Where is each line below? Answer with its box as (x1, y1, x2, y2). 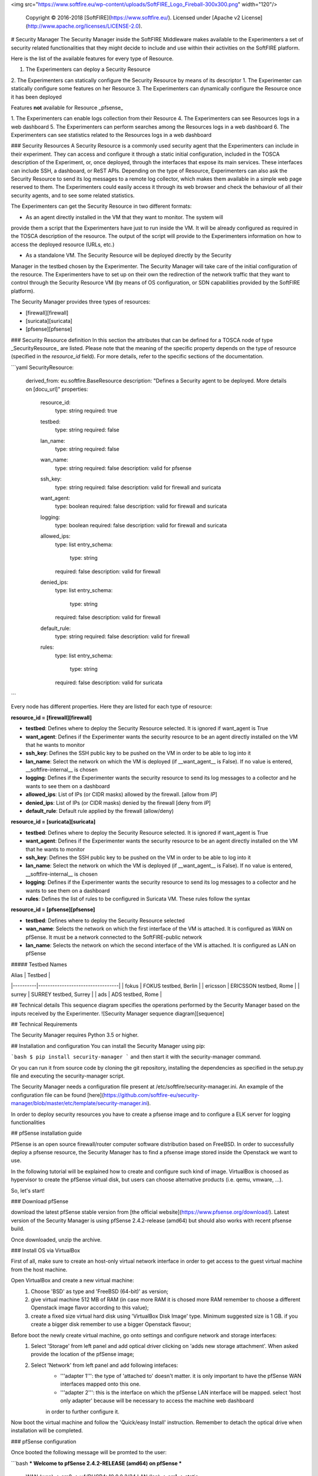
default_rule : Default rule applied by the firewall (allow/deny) (25, 808, 174, 815)
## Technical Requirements (11, 1021, 78, 1028)
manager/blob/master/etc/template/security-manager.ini (11, 1100, 148, 1107)
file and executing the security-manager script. (11, 1072, 125, 1079)
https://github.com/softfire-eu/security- (103, 1091, 200, 1098)
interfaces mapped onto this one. (60, 1380, 141, 1387)
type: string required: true (55, 407, 118, 414)
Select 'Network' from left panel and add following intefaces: (31, 1361, 178, 1369)
